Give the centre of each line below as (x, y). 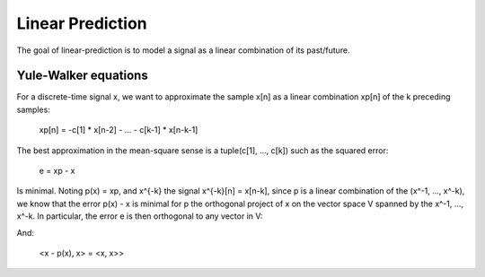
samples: (34, 109)
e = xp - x (57, 171)
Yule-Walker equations (82, 76)
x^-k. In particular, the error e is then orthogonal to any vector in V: (140, 216)
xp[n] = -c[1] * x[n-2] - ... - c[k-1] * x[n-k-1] (119, 130)
